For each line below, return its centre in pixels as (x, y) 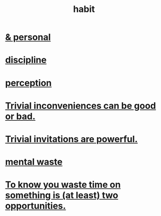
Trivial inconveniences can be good (80, 106)
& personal (28, 37)
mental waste (34, 162)
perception (28, 83)
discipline (26, 60)
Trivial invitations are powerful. (71, 139)
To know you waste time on (63, 185)
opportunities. (35, 206)
